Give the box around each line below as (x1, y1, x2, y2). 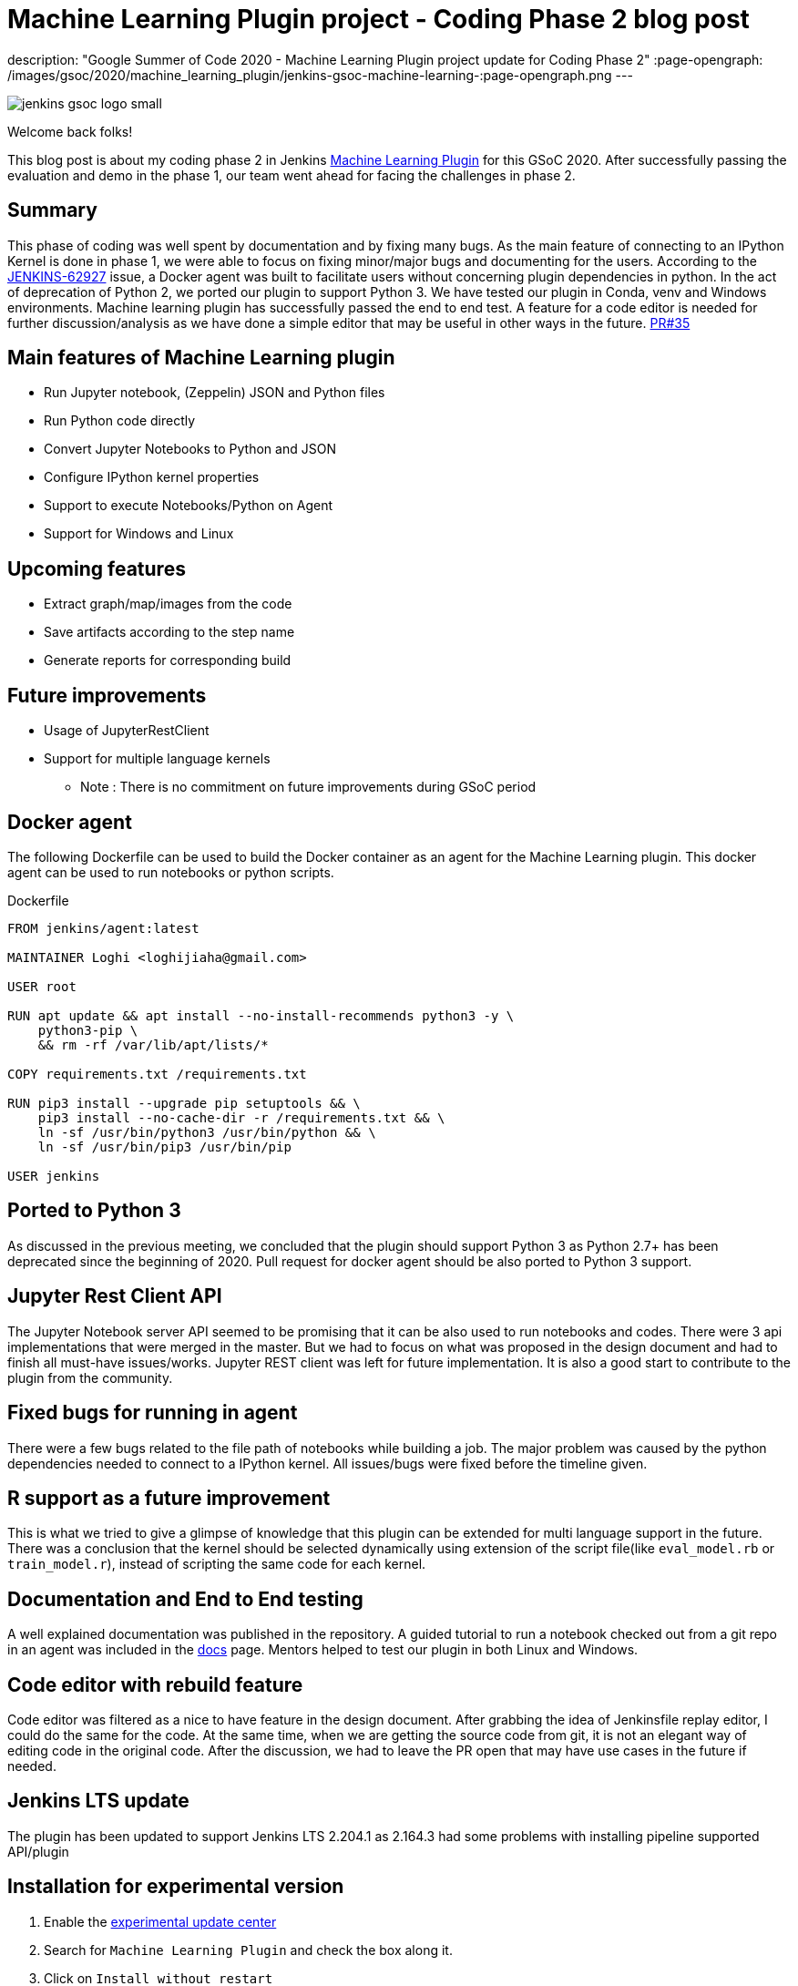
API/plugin (7, 1843, 69, 1859)
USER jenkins (7, 1168, 100, 1183)
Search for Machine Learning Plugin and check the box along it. (44, 1941, 453, 1958)
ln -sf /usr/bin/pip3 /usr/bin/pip (37, 1139, 292, 1154)
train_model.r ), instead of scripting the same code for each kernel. (7, 1556, 426, 1572)
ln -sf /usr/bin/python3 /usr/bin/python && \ (37, 1124, 376, 1140)
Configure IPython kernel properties (44, 469, 260, 486)
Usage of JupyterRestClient (44, 722, 210, 739)
